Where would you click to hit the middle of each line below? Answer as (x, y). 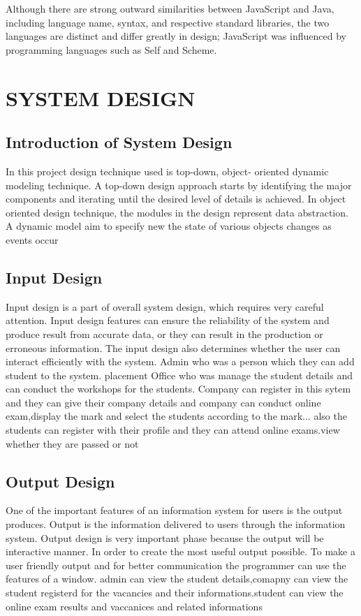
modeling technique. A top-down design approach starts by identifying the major (179, 185)
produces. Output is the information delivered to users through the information (176, 524)
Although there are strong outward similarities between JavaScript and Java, (170, 8)
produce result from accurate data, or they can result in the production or (164, 333)
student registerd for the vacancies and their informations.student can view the (175, 593)
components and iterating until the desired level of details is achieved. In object (176, 199)
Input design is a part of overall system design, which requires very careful (165, 306)
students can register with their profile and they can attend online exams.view (173, 430)
